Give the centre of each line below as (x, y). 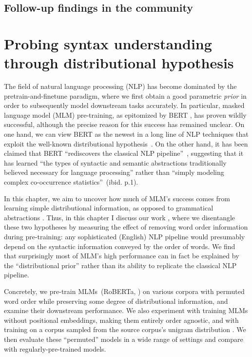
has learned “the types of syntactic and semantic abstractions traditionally (115, 162)
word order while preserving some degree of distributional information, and (116, 301)
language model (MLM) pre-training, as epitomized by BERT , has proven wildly (125, 115)
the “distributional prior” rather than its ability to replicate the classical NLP (120, 265)
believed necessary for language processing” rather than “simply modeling (114, 172)
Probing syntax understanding (108, 43)
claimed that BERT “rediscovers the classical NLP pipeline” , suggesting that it (124, 153)
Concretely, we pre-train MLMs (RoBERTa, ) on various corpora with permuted (124, 291)
